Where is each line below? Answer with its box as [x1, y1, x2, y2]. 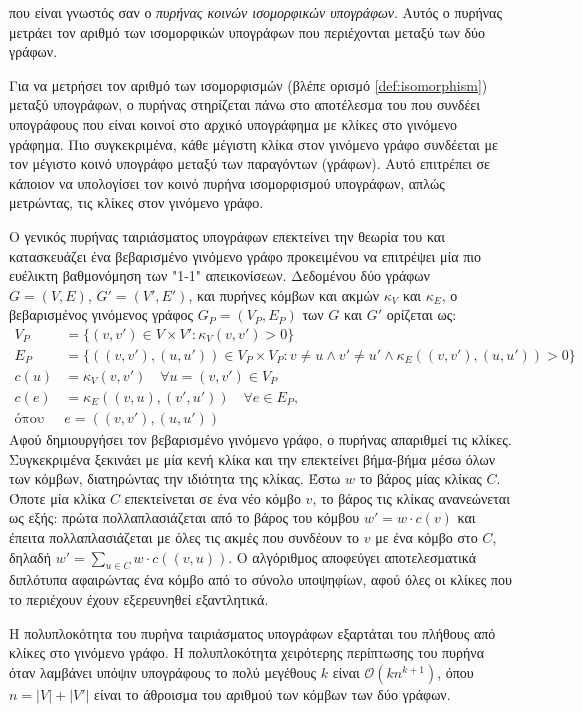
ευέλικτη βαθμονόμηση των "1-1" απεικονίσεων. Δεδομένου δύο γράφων [9, 265, 430, 286]
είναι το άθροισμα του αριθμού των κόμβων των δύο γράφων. [94, 683, 451, 704]
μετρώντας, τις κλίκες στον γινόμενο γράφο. [9, 192, 264, 213]
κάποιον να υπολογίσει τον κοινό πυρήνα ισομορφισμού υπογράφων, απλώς [9, 172, 445, 193]
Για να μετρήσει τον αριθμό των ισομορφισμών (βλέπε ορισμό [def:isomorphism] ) [9, 74, 488, 95]
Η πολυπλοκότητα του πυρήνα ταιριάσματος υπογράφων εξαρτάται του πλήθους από [9, 622, 496, 643]
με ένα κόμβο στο [375, 527, 478, 548]
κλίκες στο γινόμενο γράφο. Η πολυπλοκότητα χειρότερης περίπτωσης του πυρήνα [9, 642, 484, 663]
